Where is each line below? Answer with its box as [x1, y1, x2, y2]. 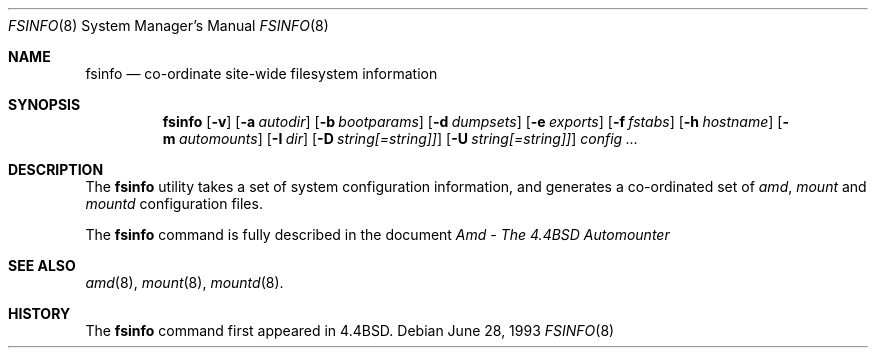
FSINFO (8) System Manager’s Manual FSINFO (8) [8, 17, 329, 34]
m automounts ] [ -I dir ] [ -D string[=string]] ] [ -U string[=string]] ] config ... [162, 130, 639, 147]
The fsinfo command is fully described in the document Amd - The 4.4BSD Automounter [85, 226, 670, 243]
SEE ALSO [8, 257, 76, 274]
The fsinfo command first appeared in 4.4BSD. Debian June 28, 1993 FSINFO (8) [85, 322, 615, 339]
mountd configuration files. [85, 195, 263, 212]
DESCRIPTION [8, 161, 104, 178]
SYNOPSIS [8, 96, 81, 113]
